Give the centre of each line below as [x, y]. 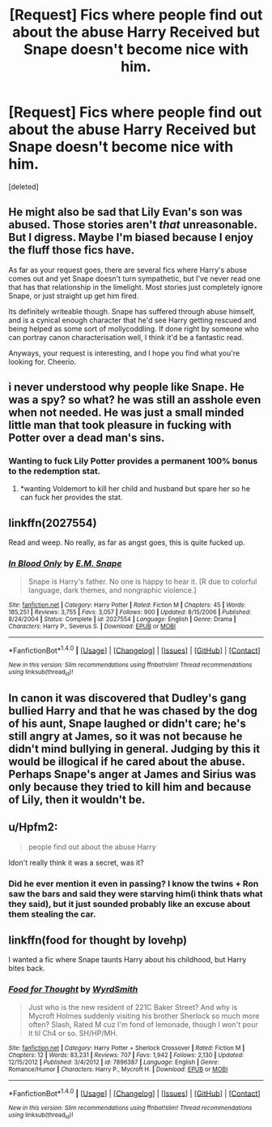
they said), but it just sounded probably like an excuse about [130, 904]
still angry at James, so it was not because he [125, 736]
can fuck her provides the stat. [71, 498]
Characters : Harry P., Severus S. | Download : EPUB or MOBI [92, 626]
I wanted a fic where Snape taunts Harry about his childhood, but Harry [127, 960]
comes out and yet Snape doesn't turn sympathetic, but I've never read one [134, 279]
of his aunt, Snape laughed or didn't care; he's [127, 723]
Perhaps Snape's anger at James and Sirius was [132, 774]
